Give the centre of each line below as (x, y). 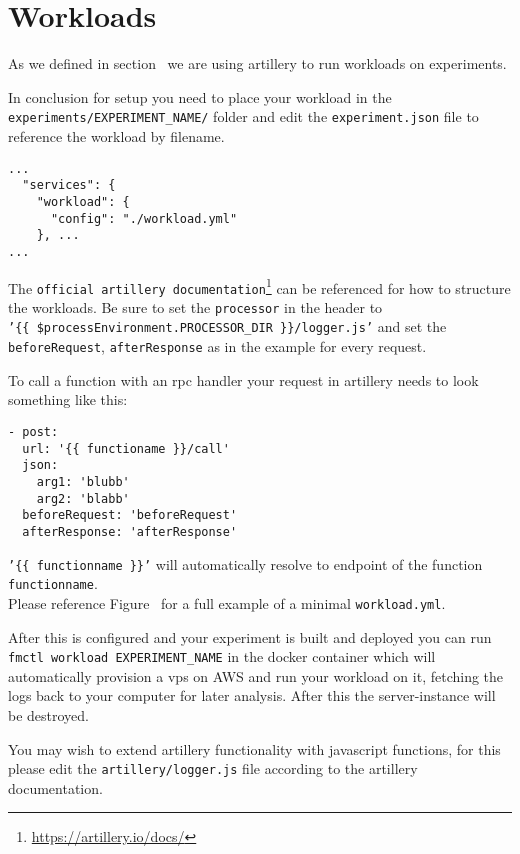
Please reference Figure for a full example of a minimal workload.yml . (227, 602)
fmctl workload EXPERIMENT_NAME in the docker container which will (222, 656)
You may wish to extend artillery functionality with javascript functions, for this (254, 748)
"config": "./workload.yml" (144, 218)
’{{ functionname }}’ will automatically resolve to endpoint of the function (245, 563)
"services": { (69, 185)
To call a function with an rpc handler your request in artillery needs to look (243, 379)
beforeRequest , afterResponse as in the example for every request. (217, 346)
